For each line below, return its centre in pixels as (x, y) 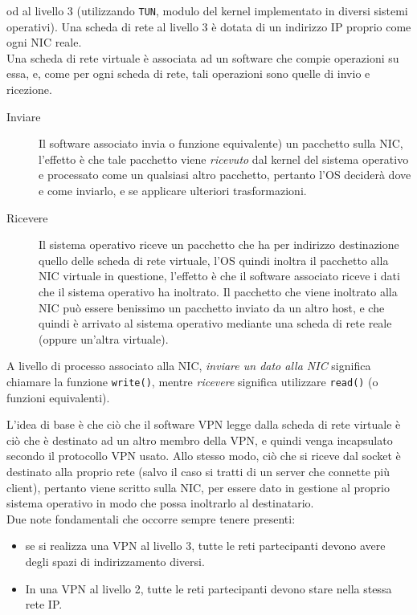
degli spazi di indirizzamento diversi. (115, 561)
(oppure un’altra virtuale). (104, 338)
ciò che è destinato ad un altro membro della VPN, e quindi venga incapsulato (200, 440)
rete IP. (44, 604)
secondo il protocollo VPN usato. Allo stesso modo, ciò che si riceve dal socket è (204, 456)
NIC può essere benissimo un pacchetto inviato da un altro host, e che (212, 307)
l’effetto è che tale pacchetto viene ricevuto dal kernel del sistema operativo (224, 159)
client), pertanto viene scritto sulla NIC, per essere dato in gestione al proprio (198, 487)
